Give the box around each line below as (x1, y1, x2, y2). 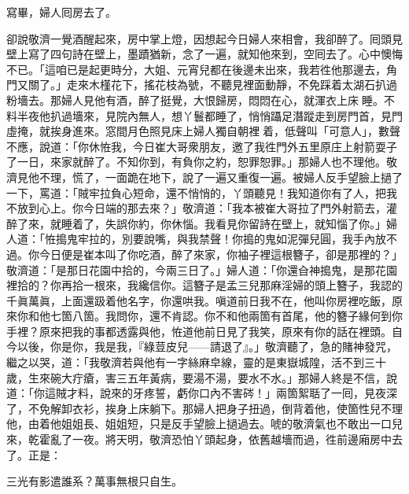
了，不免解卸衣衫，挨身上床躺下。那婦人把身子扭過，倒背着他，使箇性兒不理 (6, 400, 403, 416)
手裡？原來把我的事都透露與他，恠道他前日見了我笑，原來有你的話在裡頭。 (6, 323, 392, 339)
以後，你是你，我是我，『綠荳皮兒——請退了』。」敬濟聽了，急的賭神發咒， (17, 338, 397, 355)
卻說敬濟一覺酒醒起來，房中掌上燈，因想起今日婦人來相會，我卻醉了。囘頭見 (6, 30, 403, 46)
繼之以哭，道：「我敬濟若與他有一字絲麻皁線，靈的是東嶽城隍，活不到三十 (6, 354, 386, 370)
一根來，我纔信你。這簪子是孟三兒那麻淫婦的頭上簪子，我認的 (83, 277, 403, 293)
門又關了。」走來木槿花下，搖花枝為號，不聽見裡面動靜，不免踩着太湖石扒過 (6, 76, 397, 93)
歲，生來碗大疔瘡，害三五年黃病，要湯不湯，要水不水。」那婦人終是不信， (6, 369, 386, 385)
